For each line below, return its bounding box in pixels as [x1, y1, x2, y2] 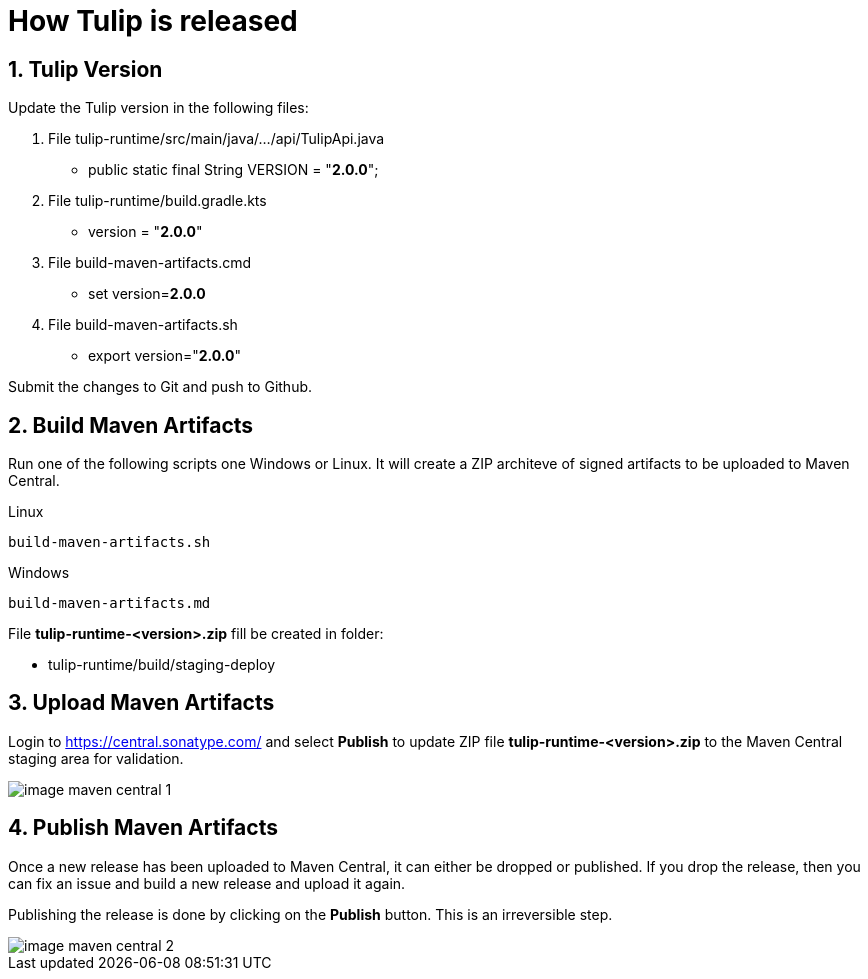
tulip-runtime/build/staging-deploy [48, 656, 276, 674]
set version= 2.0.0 [88, 285, 206, 303]
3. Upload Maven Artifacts [8, 690, 275, 716]
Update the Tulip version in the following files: [8, 99, 309, 117]
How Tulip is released [8, 4, 298, 38]
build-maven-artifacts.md [8, 595, 211, 612]
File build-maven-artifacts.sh [48, 316, 238, 334]
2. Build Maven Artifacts [8, 412, 254, 438]
